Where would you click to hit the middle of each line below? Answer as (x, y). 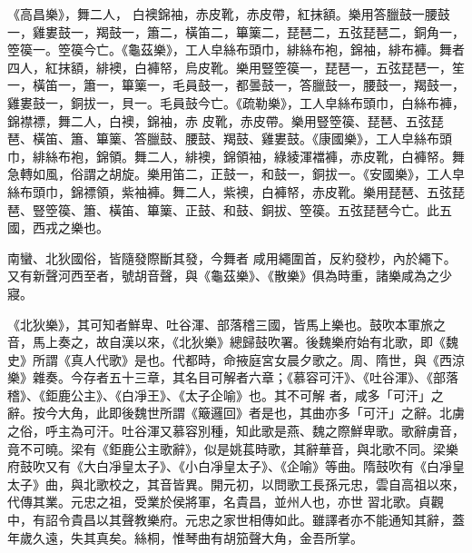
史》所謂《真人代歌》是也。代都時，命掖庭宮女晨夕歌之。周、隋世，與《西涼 (236, 359)
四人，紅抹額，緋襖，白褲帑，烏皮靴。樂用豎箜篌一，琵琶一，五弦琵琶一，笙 (236, 67)
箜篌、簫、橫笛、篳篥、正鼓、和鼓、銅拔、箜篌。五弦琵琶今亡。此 (242, 209)
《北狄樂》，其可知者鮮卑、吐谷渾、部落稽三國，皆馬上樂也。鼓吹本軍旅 (220, 324)
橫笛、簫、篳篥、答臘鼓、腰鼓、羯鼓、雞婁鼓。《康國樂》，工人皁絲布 (236, 138)
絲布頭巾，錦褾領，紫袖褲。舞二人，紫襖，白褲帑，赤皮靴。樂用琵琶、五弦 (230, 191)
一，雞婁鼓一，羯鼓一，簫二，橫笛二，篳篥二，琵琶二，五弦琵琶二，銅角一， (236, 31)
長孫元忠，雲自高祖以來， (388, 484)
